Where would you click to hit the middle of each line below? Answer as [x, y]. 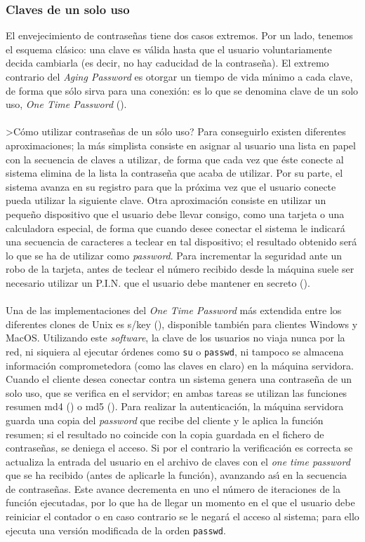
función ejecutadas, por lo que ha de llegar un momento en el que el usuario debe [180, 502]
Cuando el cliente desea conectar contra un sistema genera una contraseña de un [179, 379]
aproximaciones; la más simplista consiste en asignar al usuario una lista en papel [181, 145]
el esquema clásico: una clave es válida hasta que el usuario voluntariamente [169, 49]
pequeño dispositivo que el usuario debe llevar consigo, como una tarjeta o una [175, 214]
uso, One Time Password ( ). [66, 104]
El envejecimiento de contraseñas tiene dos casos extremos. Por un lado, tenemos [179, 35]
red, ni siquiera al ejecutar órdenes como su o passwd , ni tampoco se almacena [175, 351]
